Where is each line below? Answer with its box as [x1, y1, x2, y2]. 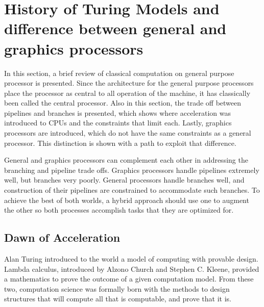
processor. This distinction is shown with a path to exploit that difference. [4, 137, 236, 148]
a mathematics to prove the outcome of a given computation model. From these [4, 273, 254, 284]
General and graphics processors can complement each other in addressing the [4, 155, 248, 165]
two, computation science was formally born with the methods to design [4, 283, 230, 294]
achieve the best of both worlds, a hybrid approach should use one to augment [4, 194, 249, 205]
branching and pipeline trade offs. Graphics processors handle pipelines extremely [4, 164, 259, 175]
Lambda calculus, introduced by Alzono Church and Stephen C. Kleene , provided [4, 263, 259, 274]
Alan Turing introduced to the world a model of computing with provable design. [4, 253, 258, 264]
